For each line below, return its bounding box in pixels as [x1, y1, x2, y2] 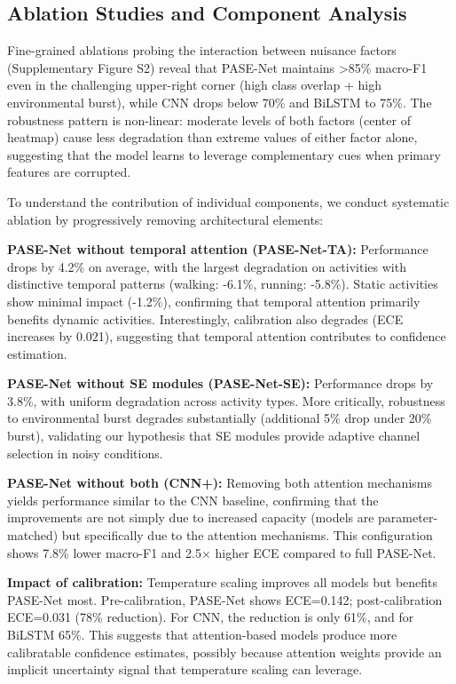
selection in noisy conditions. [7, 443, 163, 462]
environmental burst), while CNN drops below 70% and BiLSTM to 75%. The [7, 92, 432, 111]
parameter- [378, 508, 438, 527]
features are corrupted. [7, 163, 131, 181]
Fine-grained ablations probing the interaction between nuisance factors [7, 41, 397, 60]
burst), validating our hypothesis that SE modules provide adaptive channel [7, 426, 421, 445]
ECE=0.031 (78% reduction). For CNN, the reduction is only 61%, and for [7, 608, 414, 626]
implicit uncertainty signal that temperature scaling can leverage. [7, 660, 363, 679]
